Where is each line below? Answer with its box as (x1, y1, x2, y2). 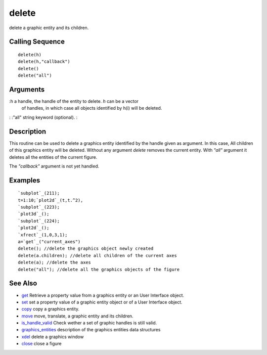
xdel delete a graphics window (21, 334, 84, 340)
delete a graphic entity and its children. (9, 25, 89, 31)
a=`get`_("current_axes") (18, 239, 81, 245)
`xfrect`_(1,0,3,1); (18, 232, 68, 237)
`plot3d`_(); (18, 211, 49, 217)
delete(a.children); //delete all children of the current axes (18, 253, 178, 258)
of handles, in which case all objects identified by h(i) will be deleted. (21, 105, 162, 111)
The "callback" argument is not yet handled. (9, 163, 99, 169)
